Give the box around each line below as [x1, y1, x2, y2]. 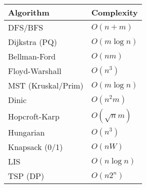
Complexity [91, 6, 138, 18]
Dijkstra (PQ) [8, 36, 57, 47]
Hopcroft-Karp [8, 110, 59, 122]
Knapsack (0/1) [8, 141, 63, 152]
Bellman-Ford [8, 50, 56, 62]
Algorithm [8, 6, 49, 18]
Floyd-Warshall [8, 65, 61, 76]
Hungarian [8, 126, 45, 138]
